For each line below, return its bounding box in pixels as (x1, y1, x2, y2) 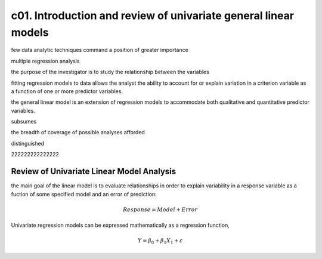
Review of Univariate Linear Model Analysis (11, 166, 177, 177)
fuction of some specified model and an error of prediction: (11, 190, 157, 198)
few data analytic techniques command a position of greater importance (11, 47, 189, 54)
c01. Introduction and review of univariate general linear (11, 9, 295, 22)
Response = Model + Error (122, 206, 198, 213)
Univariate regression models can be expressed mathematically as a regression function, (11, 221, 230, 229)
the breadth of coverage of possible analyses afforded (11, 129, 145, 136)
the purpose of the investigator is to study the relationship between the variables (11, 69, 210, 76)
